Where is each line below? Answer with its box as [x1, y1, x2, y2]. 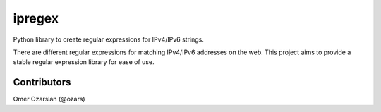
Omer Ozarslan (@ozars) [13, 95, 85, 104]
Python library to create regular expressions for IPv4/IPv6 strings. [13, 35, 204, 44]
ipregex [13, 11, 59, 26]
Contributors [13, 76, 71, 88]
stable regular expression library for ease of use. [13, 58, 155, 66]
